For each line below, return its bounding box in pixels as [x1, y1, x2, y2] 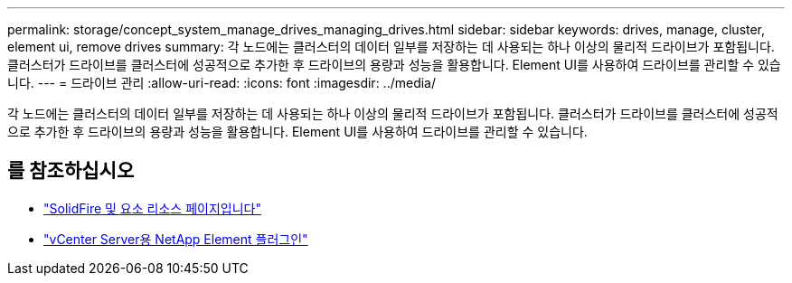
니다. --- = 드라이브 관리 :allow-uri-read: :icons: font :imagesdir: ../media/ [7, 75, 437, 90]
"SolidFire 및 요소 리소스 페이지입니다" [43, 200, 261, 216]
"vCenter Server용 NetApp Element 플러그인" [43, 231, 308, 247]
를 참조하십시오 [7, 159, 135, 183]
